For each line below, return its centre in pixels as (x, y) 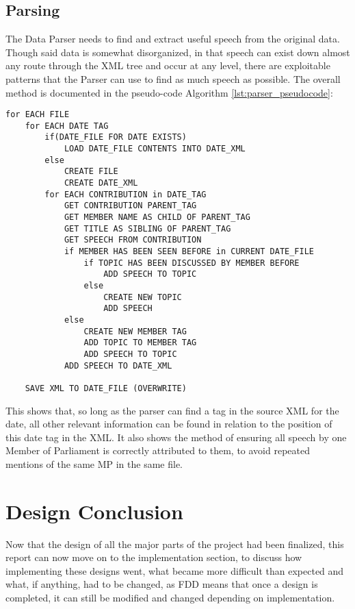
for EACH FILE (38, 115)
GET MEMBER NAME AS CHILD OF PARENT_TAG (157, 217)
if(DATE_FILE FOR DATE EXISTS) (116, 137)
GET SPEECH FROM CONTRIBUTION (133, 240)
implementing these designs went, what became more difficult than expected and (175, 570)
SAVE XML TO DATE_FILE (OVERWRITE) (106, 388)
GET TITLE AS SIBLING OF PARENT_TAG (147, 228)
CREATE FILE (91, 172)
